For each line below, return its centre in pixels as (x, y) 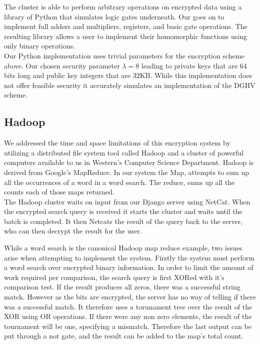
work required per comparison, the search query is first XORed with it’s (114, 277)
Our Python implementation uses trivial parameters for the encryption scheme (124, 55)
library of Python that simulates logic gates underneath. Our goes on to (114, 16)
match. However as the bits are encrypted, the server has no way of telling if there (130, 297)
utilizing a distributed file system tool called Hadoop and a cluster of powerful (124, 152)
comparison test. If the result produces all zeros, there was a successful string (122, 287)
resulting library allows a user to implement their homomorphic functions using (125, 36)
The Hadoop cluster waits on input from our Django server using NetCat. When (127, 201)
